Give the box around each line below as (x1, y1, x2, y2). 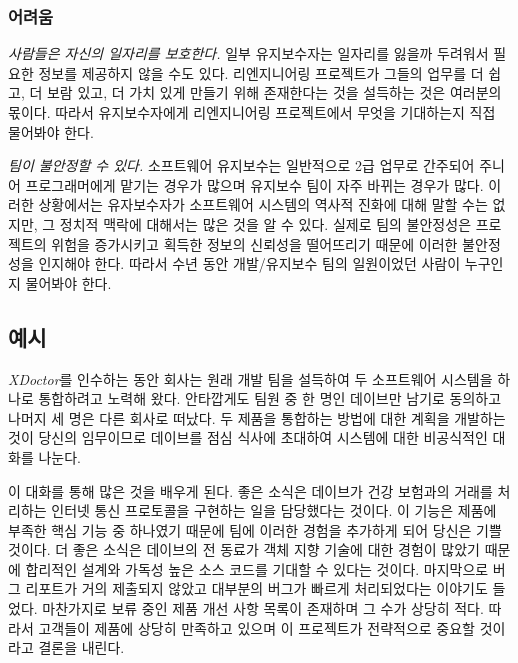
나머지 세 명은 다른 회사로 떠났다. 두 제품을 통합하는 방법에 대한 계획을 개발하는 (8, 407, 506, 428)
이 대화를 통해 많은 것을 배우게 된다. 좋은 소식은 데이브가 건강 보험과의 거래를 (8, 480, 493, 501)
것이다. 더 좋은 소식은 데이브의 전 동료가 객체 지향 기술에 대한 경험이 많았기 (8, 539, 480, 560)
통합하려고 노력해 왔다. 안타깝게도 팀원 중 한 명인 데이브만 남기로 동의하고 (38, 388, 502, 409)
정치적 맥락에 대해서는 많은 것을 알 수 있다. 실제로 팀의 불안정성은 (59, 213, 472, 234)
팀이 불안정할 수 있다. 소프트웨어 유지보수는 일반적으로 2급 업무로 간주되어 (8, 155, 475, 176)
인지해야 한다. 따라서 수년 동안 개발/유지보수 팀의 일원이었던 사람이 (38, 253, 461, 274)
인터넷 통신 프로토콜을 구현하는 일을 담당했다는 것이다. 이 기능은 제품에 (51, 500, 497, 521)
